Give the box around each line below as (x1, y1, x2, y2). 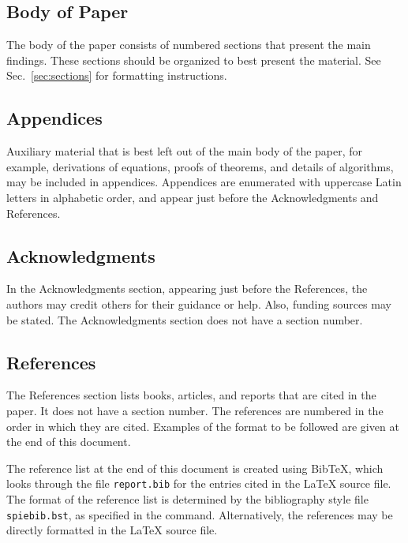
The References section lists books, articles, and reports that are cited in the (6, 387, 376, 403)
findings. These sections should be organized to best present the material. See (6, 51, 381, 68)
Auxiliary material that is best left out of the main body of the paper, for (6, 143, 363, 159)
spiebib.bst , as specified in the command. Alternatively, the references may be (6, 506, 393, 522)
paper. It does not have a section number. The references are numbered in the (6, 402, 384, 418)
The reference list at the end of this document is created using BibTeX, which (6, 459, 384, 476)
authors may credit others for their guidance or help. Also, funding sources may (6, 295, 391, 312)
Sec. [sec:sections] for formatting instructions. (6, 67, 227, 84)
